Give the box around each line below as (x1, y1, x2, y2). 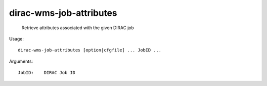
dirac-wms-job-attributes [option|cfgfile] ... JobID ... (18, 47, 162, 53)
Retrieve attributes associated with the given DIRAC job (21, 25, 134, 31)
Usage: (9, 36, 24, 42)
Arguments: (9, 58, 33, 64)
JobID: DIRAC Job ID (18, 70, 76, 76)
